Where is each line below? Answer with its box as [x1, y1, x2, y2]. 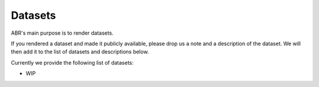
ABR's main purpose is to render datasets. [11, 29, 114, 36]
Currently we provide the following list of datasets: [11, 59, 134, 66]
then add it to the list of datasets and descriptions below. [11, 48, 149, 55]
